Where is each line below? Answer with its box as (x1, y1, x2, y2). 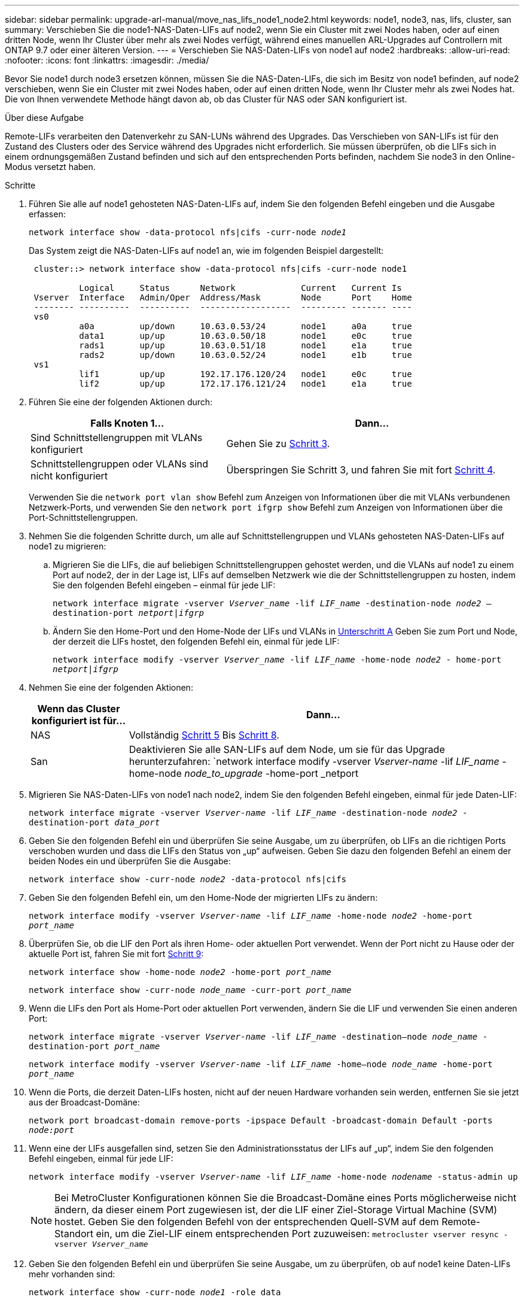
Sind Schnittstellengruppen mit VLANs (31, 432, 203, 444)
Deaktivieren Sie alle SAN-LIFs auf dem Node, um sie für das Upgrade (129, 743, 445, 755)
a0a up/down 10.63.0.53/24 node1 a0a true (79, 321, 412, 331)
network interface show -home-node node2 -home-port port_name (29, 967, 331, 977)
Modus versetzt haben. (5, 162, 96, 172)
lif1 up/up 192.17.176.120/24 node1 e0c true (79, 369, 412, 379)
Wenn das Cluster (37, 703, 120, 715)
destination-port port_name (29, 1041, 160, 1051)
